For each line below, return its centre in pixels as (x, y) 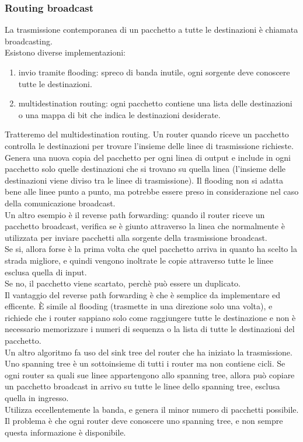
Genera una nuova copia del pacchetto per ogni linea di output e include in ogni (148, 157)
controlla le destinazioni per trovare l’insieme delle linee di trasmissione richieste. (149, 145)
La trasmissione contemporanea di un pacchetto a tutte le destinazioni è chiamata (151, 30)
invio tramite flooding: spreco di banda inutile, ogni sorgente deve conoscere (154, 72)
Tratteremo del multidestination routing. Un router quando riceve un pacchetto (147, 134)
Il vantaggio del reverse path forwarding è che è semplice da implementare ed (143, 294)
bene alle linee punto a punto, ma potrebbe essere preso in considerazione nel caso (152, 191)
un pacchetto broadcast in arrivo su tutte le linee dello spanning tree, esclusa (142, 386)
